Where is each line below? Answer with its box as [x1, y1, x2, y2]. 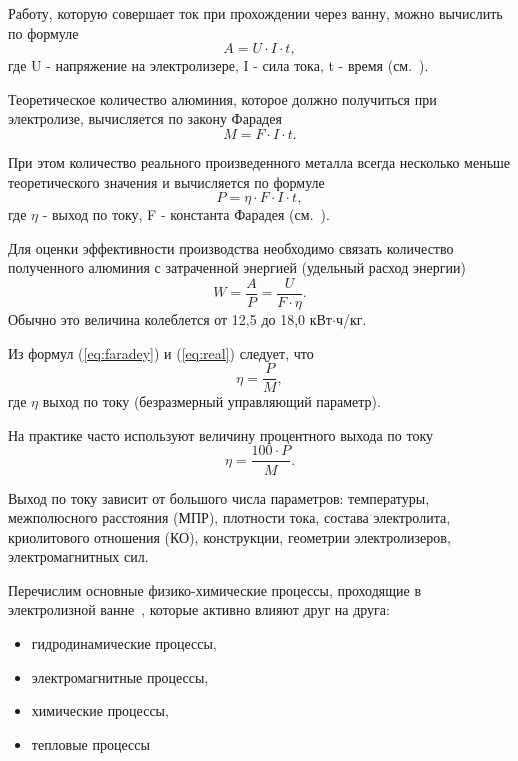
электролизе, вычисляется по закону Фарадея [8, 108, 282, 129]
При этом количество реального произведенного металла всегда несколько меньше [8, 151, 511, 172]
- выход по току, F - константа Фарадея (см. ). [42, 204, 330, 225]
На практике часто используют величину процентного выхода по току [8, 424, 434, 445]
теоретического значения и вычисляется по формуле [8, 171, 325, 192]
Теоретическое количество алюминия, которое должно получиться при [8, 88, 437, 109]
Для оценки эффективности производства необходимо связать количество [8, 237, 454, 258]
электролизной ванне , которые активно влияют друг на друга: [8, 599, 390, 620]
